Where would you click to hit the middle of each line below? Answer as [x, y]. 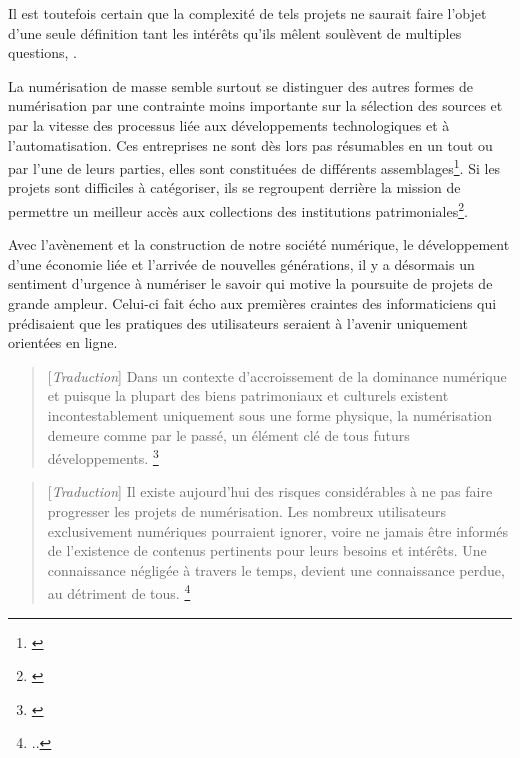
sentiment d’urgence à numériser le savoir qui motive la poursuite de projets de [250, 283]
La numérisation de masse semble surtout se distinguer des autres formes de [241, 85]
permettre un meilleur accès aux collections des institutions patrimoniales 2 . [238, 209]
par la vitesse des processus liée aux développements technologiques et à [229, 124]
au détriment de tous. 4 [119, 592]
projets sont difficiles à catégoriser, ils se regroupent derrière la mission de [234, 187]
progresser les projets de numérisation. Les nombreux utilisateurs [246, 511]
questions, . [42, 52]
